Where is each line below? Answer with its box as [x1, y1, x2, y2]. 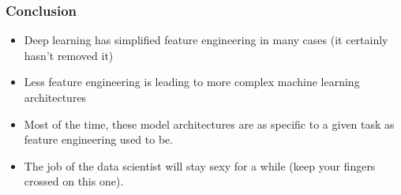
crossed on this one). [24, 173, 124, 189]
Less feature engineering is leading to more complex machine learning [24, 73, 360, 90]
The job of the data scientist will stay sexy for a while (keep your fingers [24, 157, 376, 174]
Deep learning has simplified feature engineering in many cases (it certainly [24, 32, 388, 48]
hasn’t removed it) [24, 47, 114, 63]
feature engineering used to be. [24, 131, 174, 148]
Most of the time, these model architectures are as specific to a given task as [24, 115, 395, 132]
